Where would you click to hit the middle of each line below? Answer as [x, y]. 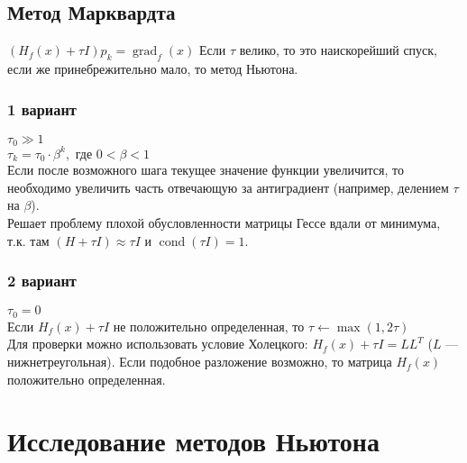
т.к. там [28, 240]
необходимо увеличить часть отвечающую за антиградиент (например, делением [228, 187]
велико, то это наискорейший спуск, [338, 50]
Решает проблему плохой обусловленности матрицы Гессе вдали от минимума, [224, 222]
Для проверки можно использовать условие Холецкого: [158, 344]
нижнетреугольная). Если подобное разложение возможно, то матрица [200, 362]
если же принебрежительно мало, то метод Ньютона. [153, 68]
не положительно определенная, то [209, 326]
